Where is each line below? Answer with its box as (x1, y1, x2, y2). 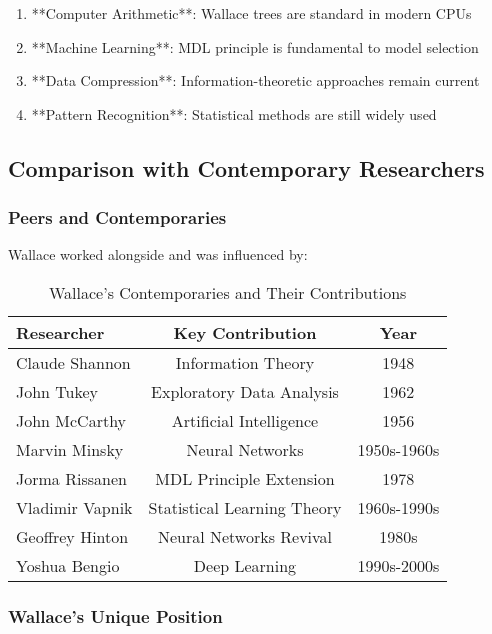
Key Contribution (173, 320, 317, 344)
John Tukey (16, 379, 99, 403)
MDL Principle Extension (155, 466, 335, 490)
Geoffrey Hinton (16, 524, 129, 548)
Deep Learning (193, 553, 297, 577)
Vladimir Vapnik (16, 495, 133, 519)
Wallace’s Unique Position (8, 603, 223, 628)
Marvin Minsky (16, 437, 124, 461)
